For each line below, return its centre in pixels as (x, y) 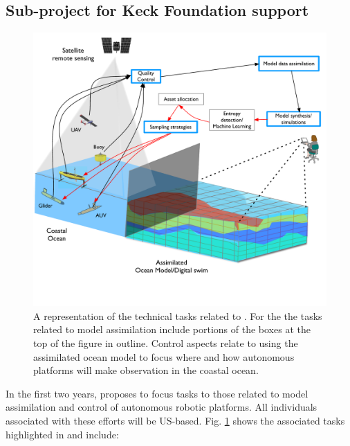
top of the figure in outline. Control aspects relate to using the (166, 343)
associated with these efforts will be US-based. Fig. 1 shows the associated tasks (175, 420)
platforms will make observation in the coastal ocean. (146, 370)
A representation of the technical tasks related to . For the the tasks (178, 315)
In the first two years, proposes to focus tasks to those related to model (157, 393)
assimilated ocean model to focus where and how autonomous (164, 356)
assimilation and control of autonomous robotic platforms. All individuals (162, 407)
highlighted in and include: (62, 434)
